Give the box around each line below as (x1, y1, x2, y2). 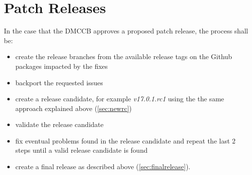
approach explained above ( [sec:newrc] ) (15, 103, 132, 113)
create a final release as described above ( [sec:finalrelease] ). (15, 161, 191, 172)
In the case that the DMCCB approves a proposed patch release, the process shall (4, 26, 248, 36)
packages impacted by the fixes (15, 61, 108, 71)
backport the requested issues (15, 77, 103, 87)
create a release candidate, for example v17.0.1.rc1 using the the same (15, 94, 224, 104)
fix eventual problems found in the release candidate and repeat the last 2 (15, 135, 236, 145)
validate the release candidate (15, 119, 104, 129)
